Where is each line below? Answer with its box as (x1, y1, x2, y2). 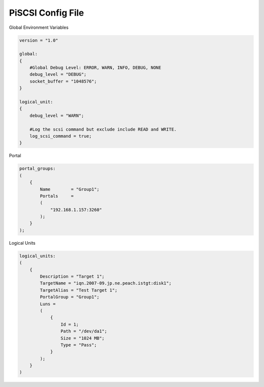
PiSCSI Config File (9, 7, 84, 18)
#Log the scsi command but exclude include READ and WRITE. (29, 126, 177, 132)
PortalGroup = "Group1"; (40, 294, 100, 300)
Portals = (40, 193, 74, 199)
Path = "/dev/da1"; (60, 328, 108, 334)
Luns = (40, 301, 56, 307)
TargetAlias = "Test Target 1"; (40, 287, 117, 293)
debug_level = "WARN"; (29, 113, 84, 118)
